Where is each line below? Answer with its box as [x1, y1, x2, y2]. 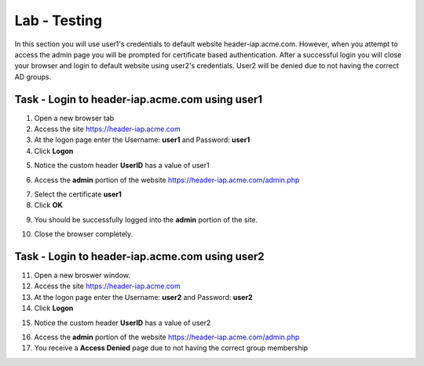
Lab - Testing [14, 12, 102, 29]
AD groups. [14, 71, 51, 82]
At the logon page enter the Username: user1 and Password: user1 [34, 135, 250, 145]
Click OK [34, 200, 63, 210]
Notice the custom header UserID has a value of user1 [34, 161, 210, 170]
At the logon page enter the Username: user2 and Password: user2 [34, 292, 253, 302]
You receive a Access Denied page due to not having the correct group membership [34, 343, 309, 353]
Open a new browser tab [34, 113, 115, 123]
